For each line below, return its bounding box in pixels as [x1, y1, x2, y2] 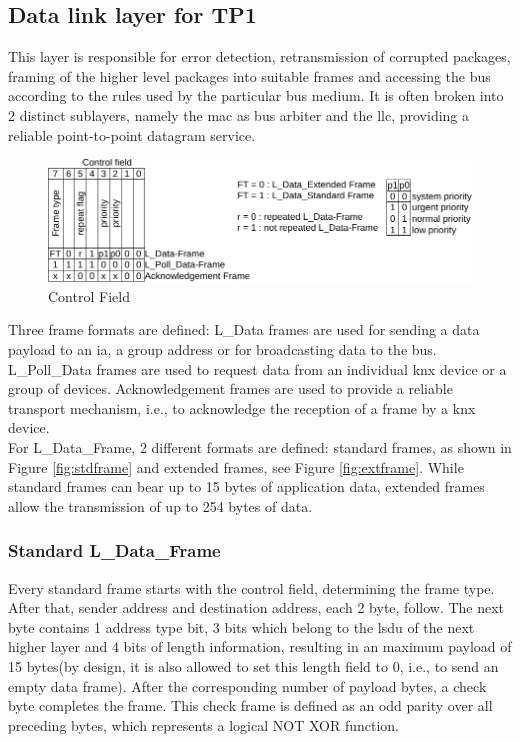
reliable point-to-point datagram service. [8, 124, 256, 145]
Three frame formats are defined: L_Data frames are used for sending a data [8, 319, 480, 340]
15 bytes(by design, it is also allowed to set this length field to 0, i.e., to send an [8, 655, 499, 676]
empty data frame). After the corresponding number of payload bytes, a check [8, 675, 487, 696]
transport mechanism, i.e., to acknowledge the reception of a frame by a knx [8, 397, 476, 418]
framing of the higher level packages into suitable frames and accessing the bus [8, 65, 491, 86]
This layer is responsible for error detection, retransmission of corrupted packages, [8, 46, 511, 67]
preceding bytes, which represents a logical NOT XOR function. [8, 714, 399, 735]
